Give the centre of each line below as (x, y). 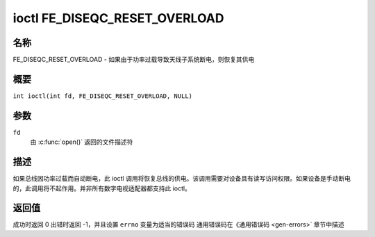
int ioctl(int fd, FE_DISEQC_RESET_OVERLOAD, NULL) (103, 96)
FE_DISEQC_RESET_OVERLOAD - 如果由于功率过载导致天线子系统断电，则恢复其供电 (134, 60)
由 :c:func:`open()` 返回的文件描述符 (82, 142)
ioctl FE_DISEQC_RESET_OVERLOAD (118, 18)
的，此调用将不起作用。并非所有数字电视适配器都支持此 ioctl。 (102, 188)
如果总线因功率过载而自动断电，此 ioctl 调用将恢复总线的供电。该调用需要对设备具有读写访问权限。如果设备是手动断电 (182, 179)
